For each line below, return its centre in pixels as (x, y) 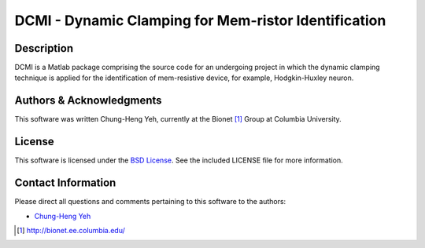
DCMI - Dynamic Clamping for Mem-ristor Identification (200, 20)
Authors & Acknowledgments (88, 101)
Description (44, 48)
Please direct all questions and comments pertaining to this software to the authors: (150, 202)
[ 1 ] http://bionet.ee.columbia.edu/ (71, 230)
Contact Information (65, 183)
